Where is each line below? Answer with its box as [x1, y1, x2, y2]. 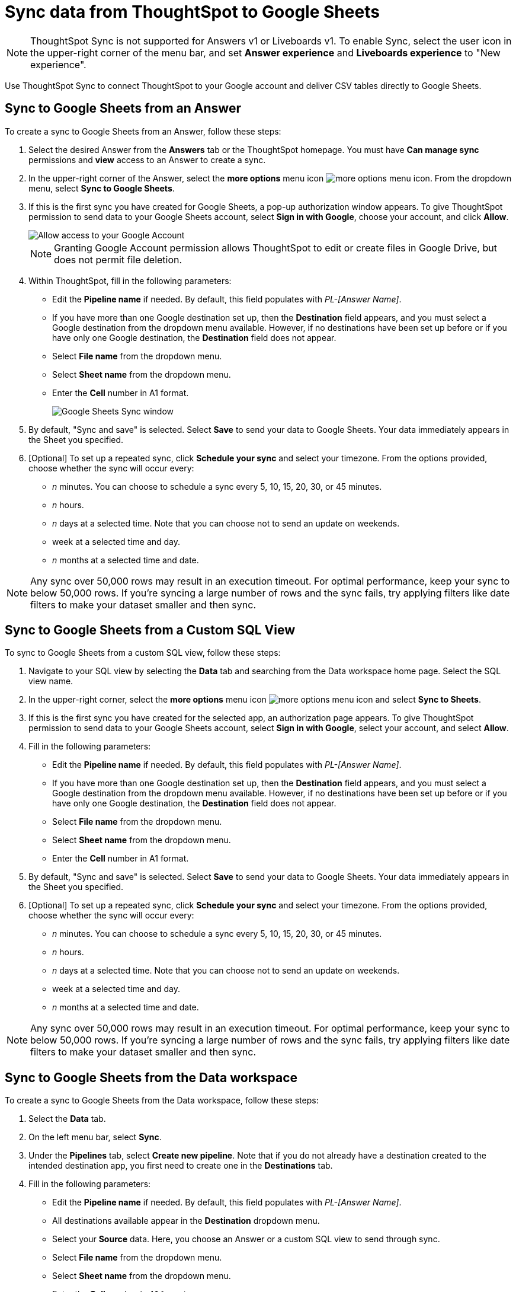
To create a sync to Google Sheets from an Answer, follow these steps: [5, 126, 281, 136]
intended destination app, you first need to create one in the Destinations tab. [28, 1160, 333, 1171]
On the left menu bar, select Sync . [28, 1132, 162, 1143]
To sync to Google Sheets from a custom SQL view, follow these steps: [5, 647, 281, 658]
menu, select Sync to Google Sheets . [28, 183, 175, 193]
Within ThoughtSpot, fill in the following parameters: [28, 275, 232, 286]
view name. [28, 676, 73, 687]
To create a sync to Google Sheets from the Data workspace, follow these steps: [5, 1095, 319, 1106]
